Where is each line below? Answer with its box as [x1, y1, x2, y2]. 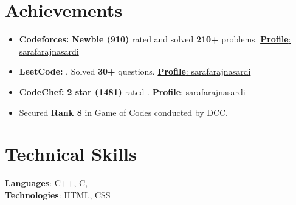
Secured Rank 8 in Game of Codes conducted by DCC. [19, 106, 229, 118]
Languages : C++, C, [5, 176, 88, 189]
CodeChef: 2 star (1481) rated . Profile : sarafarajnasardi [19, 85, 246, 98]
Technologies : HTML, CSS [5, 188, 111, 201]
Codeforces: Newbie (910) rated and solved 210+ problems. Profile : [19, 33, 291, 45]
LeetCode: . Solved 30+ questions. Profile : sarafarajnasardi [19, 65, 251, 78]
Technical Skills [5, 141, 137, 166]
